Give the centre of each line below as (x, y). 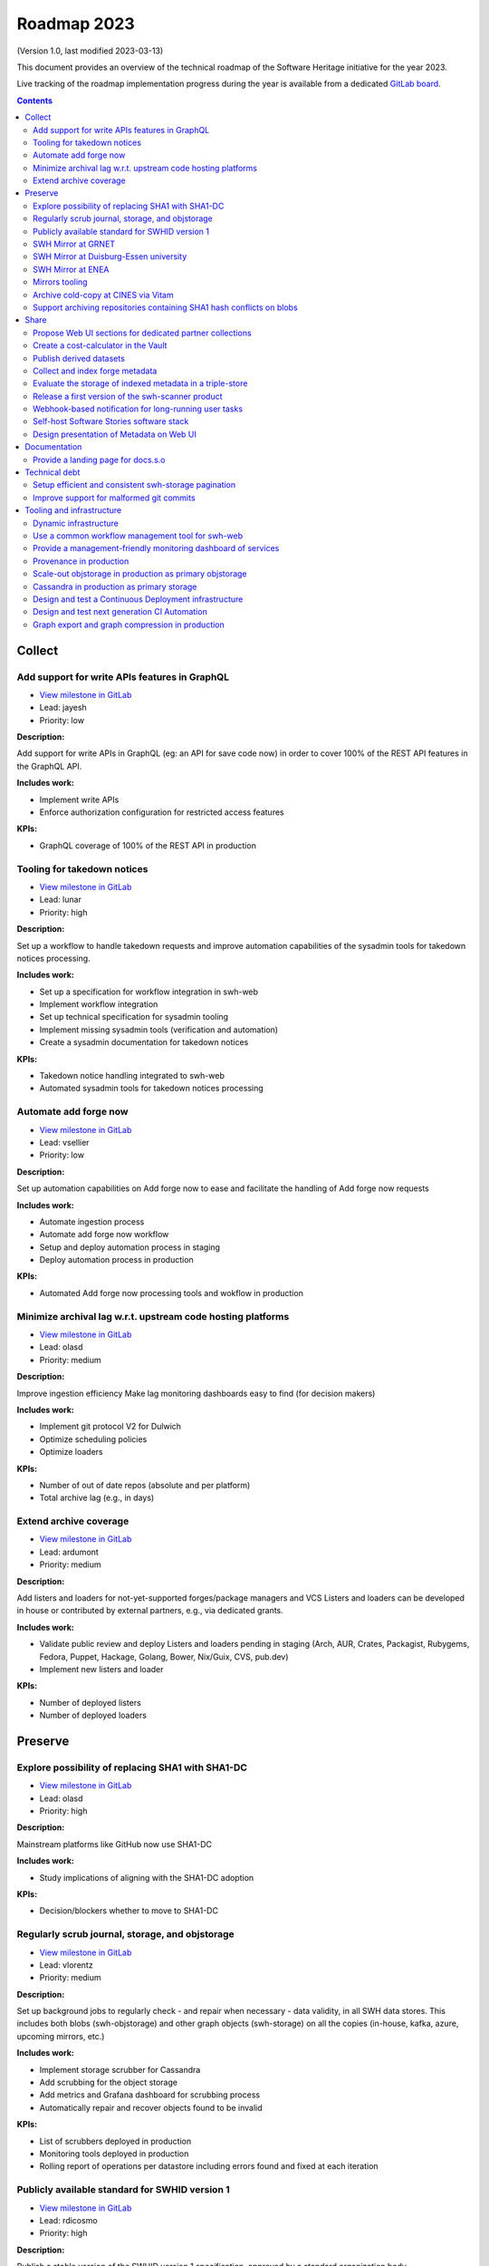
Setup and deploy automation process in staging (130, 1247)
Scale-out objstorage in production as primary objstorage (140, 574)
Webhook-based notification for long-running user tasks (138, 409)
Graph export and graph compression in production (129, 625)
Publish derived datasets (79, 358)
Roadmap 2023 (76, 24)
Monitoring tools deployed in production (114, 2154)
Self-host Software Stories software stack (111, 421)
